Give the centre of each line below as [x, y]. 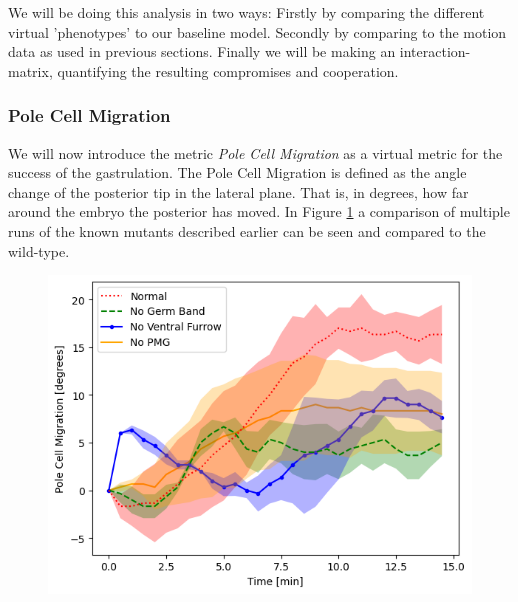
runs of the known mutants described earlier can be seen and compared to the [247, 230]
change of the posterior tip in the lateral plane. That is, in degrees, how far [238, 191]
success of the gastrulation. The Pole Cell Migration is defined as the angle [237, 172]
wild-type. [39, 250]
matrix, [30, 70]
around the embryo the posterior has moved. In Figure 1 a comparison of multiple [259, 211]
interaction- [435, 51]
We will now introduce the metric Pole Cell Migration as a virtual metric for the [255, 152]
